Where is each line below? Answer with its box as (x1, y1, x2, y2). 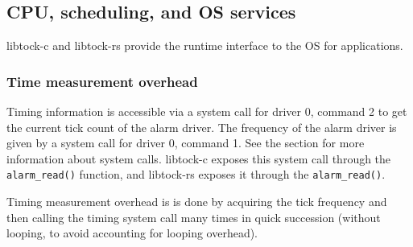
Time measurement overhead (6, 71, 198, 91)
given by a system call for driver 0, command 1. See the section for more (6, 134, 365, 151)
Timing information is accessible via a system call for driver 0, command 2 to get (6, 103, 407, 120)
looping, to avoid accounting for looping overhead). (6, 224, 258, 241)
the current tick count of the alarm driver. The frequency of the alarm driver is (6, 118, 397, 135)
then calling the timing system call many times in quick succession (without (6, 208, 381, 225)
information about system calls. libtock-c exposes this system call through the (6, 150, 391, 167)
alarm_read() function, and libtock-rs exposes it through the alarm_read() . (6, 166, 386, 183)
